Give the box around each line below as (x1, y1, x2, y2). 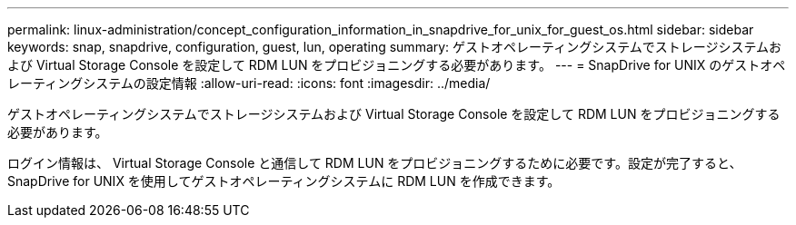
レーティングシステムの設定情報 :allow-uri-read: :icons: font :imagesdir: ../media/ (7, 75, 491, 91)
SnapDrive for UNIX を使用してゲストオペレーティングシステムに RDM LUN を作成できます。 (7, 173, 561, 189)
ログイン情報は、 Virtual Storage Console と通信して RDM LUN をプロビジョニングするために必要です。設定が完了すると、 (7, 155, 742, 171)
